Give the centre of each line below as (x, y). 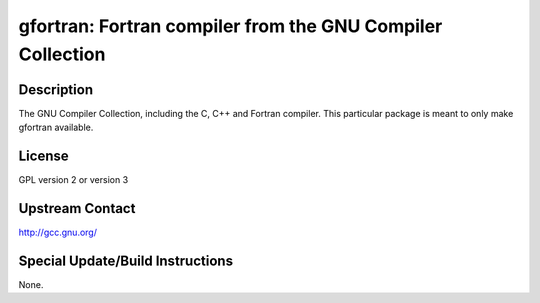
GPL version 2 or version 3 (73, 180)
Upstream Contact (77, 208)
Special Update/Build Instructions (126, 260)
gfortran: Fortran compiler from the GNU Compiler (230, 26)
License (43, 156)
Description (56, 89)
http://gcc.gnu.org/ (57, 232)
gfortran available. (56, 127)
